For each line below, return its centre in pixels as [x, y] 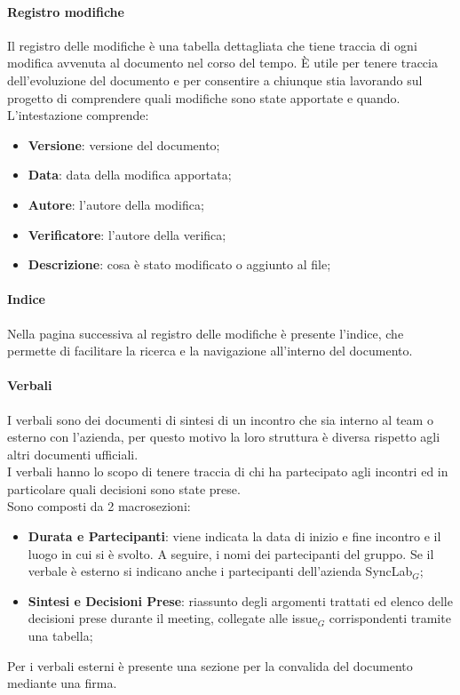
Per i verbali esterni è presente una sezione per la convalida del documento [210, 665]
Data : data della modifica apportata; [130, 175]
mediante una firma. [62, 683]
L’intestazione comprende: [78, 115]
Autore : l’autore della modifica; [116, 204]
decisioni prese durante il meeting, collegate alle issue [173, 618]
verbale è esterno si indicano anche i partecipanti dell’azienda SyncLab [220, 571]
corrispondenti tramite [390, 618]
